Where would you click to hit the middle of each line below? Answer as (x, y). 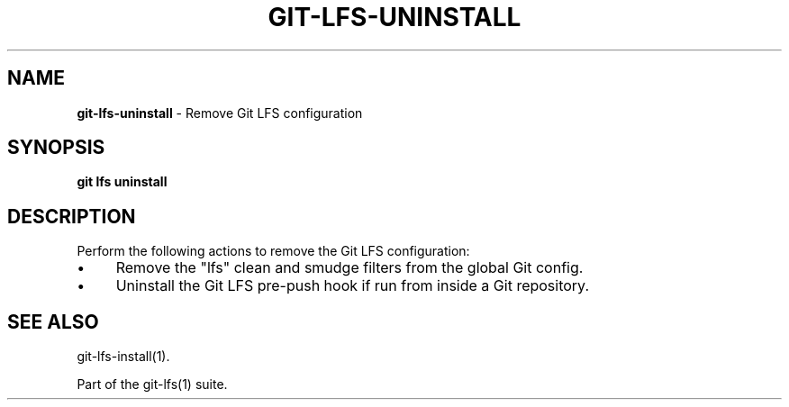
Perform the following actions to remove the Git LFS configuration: (273, 251)
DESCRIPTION (72, 216)
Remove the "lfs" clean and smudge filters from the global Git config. (349, 268)
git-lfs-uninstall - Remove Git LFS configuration (220, 113)
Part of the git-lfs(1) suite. (152, 384)
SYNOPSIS (56, 148)
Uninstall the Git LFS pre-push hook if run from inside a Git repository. (353, 286)
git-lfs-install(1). (123, 357)
